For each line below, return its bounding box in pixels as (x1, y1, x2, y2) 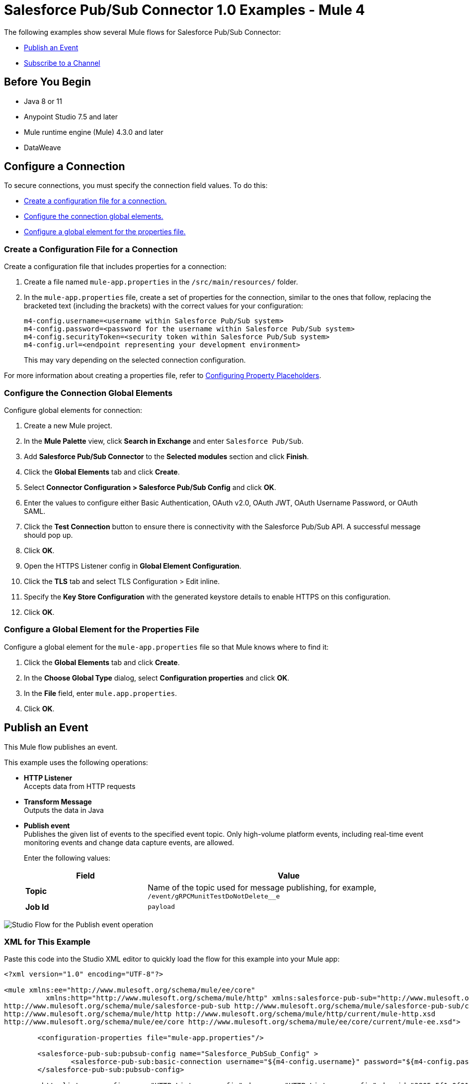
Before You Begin (4, 76, 91, 89)
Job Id (25, 901, 49, 912)
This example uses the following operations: (4, 758, 148, 767)
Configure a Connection (4, 160, 125, 173)
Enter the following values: (24, 853, 111, 862)
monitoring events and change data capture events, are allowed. (24, 838, 234, 847)
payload (148, 903, 175, 911)
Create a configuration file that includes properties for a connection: (4, 262, 227, 271)
